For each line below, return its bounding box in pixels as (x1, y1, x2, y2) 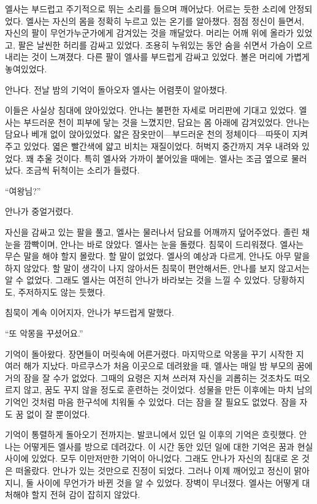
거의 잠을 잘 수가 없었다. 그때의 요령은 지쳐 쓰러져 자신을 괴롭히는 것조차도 (5, 371, 292, 384)
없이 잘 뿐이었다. (26, 407, 90, 420)
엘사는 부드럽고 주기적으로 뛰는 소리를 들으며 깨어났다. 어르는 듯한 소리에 (5, 2, 286, 15)
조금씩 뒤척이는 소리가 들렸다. (26, 164, 140, 177)
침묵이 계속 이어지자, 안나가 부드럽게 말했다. (5, 306, 174, 319)
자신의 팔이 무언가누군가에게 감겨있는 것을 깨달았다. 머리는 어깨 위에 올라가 (5, 26, 294, 39)
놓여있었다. (5, 62, 47, 75)
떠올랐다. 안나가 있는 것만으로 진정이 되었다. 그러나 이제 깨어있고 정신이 (15, 464, 291, 476)
